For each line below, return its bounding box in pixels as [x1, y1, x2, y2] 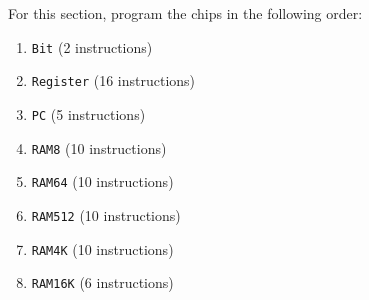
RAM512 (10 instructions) [31, 204, 181, 225]
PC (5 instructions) [31, 103, 146, 124]
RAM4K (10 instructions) [31, 238, 174, 259]
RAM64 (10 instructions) [31, 171, 174, 192]
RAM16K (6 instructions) [31, 272, 174, 293]
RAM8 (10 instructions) [31, 137, 167, 158]
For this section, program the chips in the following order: [8, 3, 363, 23]
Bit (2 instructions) [31, 36, 153, 57]
